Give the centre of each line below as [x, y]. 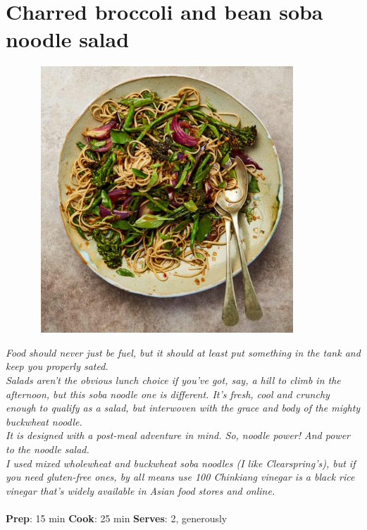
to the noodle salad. [48, 449]
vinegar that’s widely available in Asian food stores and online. [141, 490]
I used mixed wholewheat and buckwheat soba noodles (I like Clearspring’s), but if [181, 463]
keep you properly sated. [57, 366]
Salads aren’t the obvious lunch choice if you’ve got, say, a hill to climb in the [173, 380]
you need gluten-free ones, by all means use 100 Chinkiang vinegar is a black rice [180, 477]
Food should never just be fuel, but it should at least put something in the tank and [183, 352]
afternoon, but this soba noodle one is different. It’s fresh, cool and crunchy [168, 394]
